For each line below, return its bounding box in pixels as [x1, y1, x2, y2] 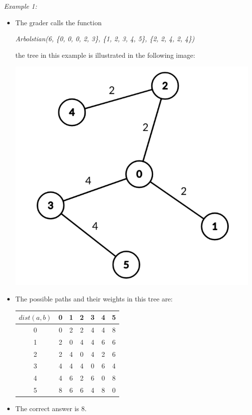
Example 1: [4, 1, 37, 11]
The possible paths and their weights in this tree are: [15, 293, 173, 303]
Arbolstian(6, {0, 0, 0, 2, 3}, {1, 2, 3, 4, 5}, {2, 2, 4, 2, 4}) [15, 33, 195, 44]
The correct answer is [15, 403, 79, 414]
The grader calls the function [15, 17, 102, 27]
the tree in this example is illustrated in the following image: [15, 50, 195, 60]
